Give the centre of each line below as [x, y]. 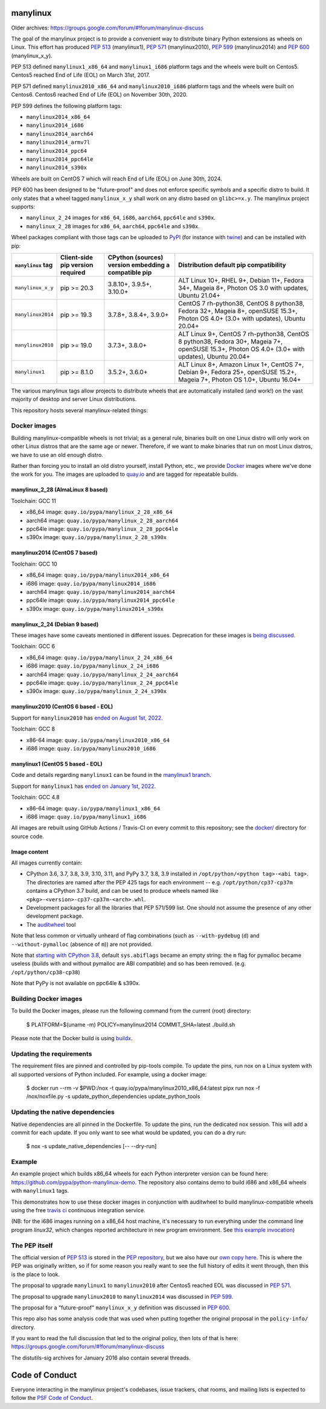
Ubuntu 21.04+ [199, 295]
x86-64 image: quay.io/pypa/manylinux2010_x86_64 [98, 740]
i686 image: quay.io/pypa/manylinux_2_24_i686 [93, 666]
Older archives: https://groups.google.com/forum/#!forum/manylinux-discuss [107, 28]
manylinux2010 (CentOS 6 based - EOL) [62, 707]
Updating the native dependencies [63, 1112]
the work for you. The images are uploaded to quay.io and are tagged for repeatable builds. [125, 474]
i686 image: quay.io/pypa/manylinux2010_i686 [91, 748]
